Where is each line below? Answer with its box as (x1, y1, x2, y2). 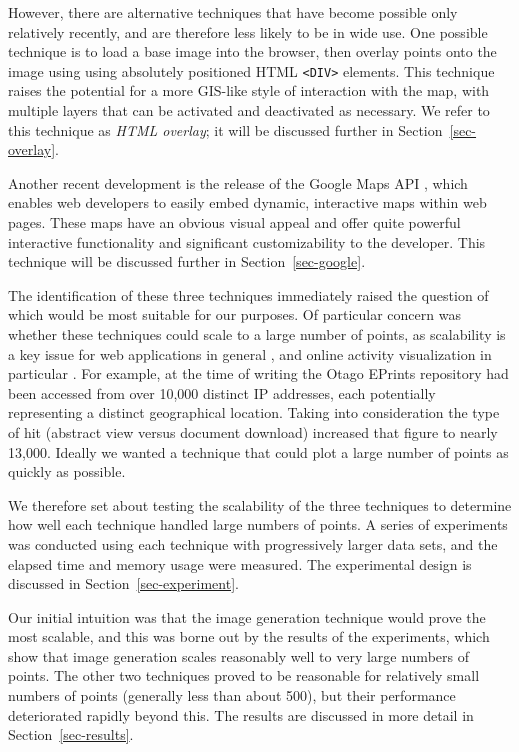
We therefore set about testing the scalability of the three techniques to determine (8, 494, 512, 515)
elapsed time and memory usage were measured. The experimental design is (8, 553, 472, 574)
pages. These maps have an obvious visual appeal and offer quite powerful (8, 212, 461, 232)
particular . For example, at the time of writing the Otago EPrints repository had (8, 363, 509, 384)
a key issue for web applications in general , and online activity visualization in (8, 343, 492, 364)
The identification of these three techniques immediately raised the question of (8, 284, 489, 305)
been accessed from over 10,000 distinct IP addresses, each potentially (8, 382, 436, 403)
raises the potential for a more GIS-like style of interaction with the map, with (8, 80, 490, 101)
